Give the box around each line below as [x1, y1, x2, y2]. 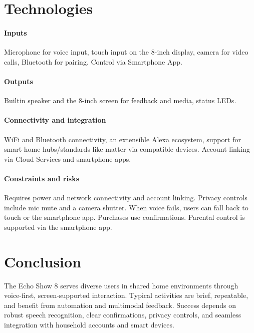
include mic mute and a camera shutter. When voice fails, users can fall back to [4, 202, 248, 212]
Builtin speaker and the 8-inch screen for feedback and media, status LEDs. [4, 95, 236, 106]
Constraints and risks [4, 173, 80, 183]
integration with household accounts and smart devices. [4, 319, 174, 329]
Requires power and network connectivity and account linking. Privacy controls [4, 192, 247, 203]
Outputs [4, 76, 33, 86]
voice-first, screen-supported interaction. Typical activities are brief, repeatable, [4, 290, 248, 300]
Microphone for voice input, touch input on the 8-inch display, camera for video [4, 47, 248, 57]
